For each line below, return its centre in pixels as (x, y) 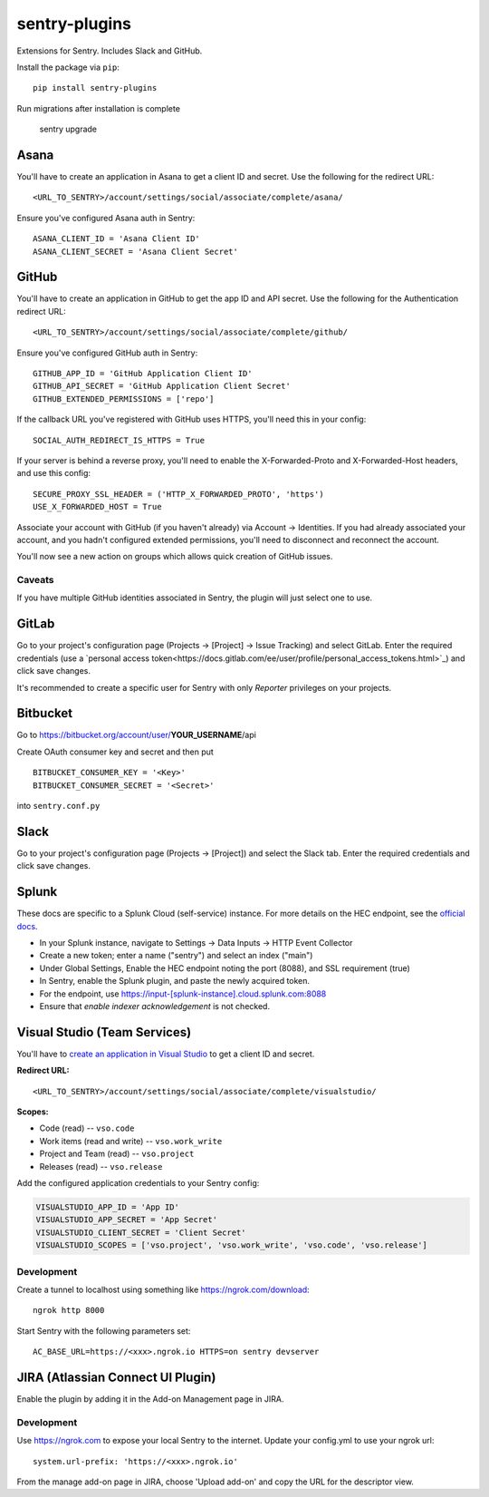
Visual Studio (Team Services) (104, 1032)
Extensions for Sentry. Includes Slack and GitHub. (110, 51)
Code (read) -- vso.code (87, 1128)
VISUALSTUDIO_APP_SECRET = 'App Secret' (126, 1220)
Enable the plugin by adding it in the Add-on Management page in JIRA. (150, 1399)
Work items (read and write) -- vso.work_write (131, 1141)
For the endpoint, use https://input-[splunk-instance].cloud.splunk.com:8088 (183, 994)
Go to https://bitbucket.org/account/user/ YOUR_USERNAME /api (137, 735)
